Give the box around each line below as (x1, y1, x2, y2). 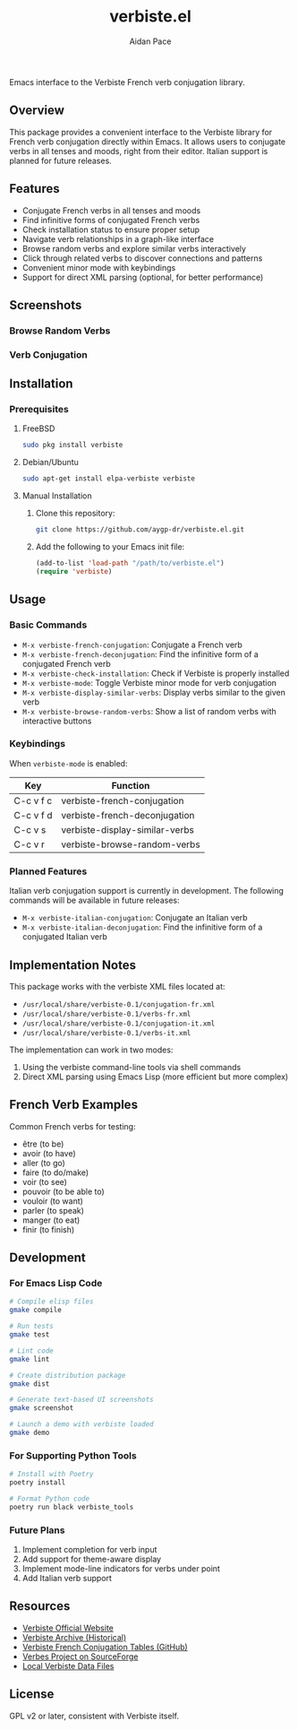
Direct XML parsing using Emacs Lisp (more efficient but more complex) (21, 1071, 289, 1082)
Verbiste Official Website (21, 1622, 114, 1633)
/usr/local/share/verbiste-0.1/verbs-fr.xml (21, 1009, 192, 1018)
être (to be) (21, 1138, 64, 1149)
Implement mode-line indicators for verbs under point (21, 1563, 221, 1574)
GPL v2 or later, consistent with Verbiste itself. (9, 1710, 179, 1721)
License (9, 1687, 55, 1702)
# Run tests (9, 1322, 54, 1331)
